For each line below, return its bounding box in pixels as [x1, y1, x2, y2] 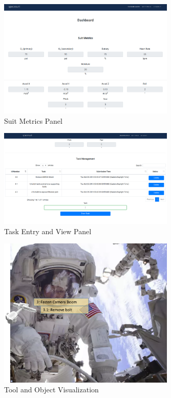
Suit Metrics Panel [4, 115, 62, 126]
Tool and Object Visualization [4, 384, 99, 395]
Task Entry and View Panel [4, 225, 92, 236]
